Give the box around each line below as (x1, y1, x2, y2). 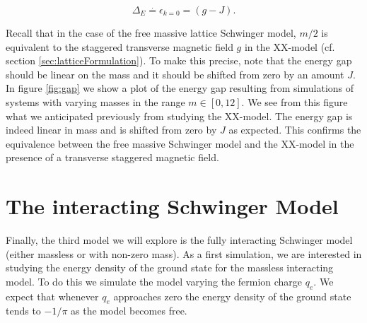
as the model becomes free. (71, 303, 187, 318)
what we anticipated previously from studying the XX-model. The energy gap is (6, 108, 353, 123)
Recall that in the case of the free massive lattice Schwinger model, (6, 25, 296, 40)
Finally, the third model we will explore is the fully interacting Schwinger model (6, 233, 353, 247)
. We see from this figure (241, 94, 348, 109)
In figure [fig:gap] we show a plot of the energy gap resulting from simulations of (6, 81, 354, 95)
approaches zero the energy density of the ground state (113, 288, 351, 303)
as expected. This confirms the (228, 122, 361, 137)
